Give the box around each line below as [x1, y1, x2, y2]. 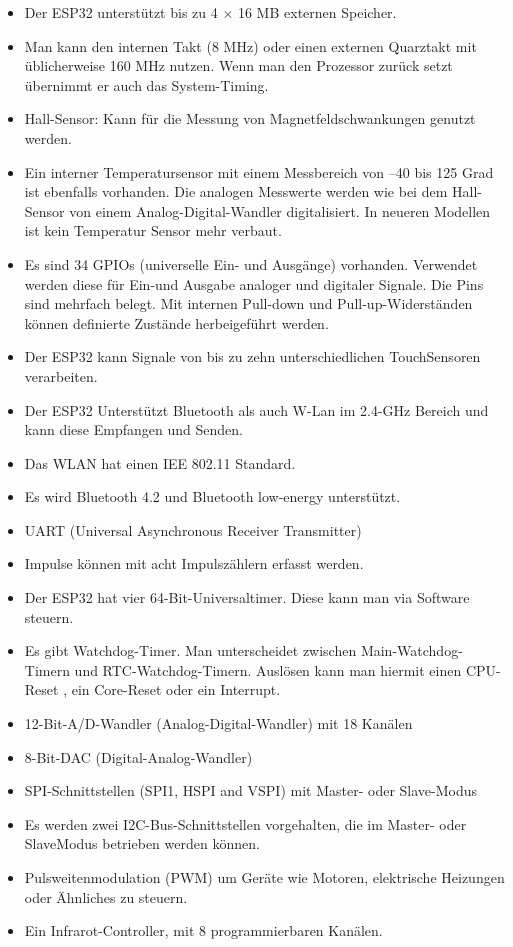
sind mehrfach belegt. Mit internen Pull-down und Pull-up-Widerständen [24, 293, 473, 314]
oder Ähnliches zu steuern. [24, 886, 188, 907]
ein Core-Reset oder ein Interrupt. [71, 679, 281, 700]
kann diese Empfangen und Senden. [24, 419, 243, 440]
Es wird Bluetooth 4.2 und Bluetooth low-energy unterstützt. [24, 486, 401, 507]
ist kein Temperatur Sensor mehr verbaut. [24, 220, 282, 241]
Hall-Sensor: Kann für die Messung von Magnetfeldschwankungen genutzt [24, 108, 476, 129]
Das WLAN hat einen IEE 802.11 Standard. [24, 452, 296, 473]
